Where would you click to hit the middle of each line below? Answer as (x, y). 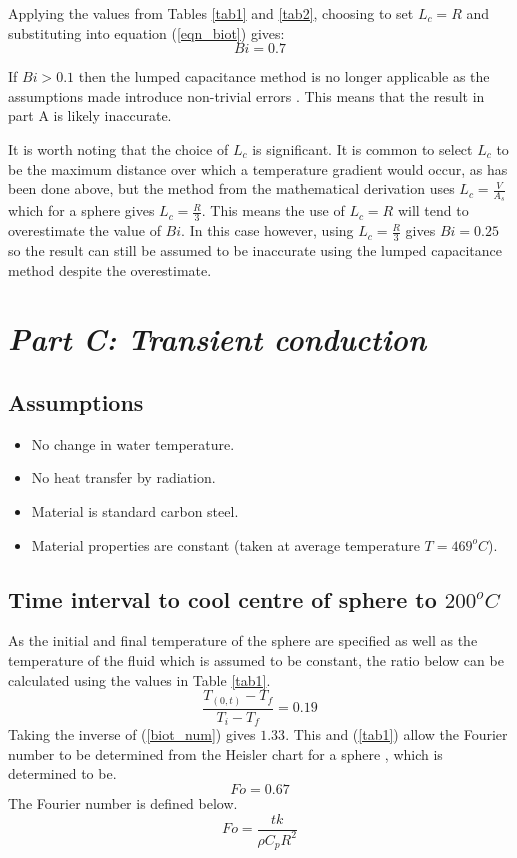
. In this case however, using (267, 230)
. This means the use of (273, 210)
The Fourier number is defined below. (123, 802)
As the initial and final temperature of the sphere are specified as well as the (243, 640)
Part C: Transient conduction (217, 339)
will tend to (433, 210)
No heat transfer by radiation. (123, 477)
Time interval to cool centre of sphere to (222, 598)
